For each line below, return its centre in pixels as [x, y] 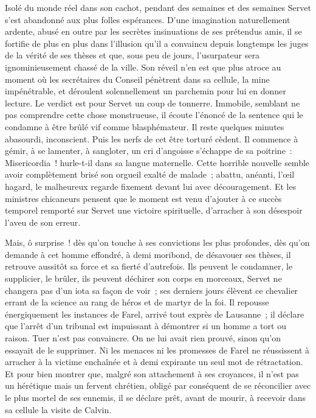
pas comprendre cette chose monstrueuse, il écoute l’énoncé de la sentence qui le [154, 115]
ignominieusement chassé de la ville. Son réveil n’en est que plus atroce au [143, 67]
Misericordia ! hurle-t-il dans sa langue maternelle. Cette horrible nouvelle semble [157, 162]
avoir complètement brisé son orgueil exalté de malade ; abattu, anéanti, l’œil [150, 174]
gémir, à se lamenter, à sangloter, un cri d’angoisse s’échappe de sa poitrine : [149, 151]
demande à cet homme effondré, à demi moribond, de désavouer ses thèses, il [148, 254]
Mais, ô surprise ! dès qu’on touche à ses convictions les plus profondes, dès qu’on [157, 242]
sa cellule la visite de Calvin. [58, 409]
